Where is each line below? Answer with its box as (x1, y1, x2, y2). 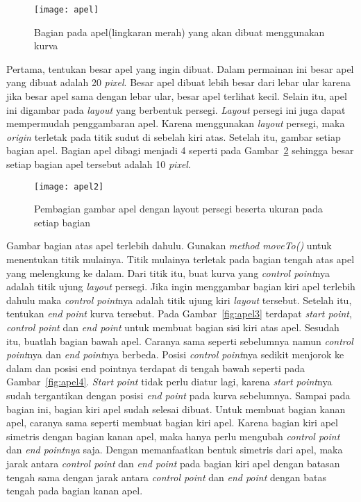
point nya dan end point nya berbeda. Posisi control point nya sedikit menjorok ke (6, 347, 344, 362)
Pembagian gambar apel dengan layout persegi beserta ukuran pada (34, 201, 323, 216)
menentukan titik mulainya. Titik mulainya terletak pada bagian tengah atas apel (6, 252, 355, 267)
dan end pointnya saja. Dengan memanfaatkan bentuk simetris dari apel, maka (6, 442, 343, 457)
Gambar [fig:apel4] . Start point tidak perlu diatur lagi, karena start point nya (6, 374, 333, 389)
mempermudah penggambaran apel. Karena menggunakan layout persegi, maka (6, 116, 345, 131)
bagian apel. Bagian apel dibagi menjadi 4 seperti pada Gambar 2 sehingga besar (6, 143, 354, 158)
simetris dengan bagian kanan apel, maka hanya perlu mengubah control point (6, 428, 340, 443)
